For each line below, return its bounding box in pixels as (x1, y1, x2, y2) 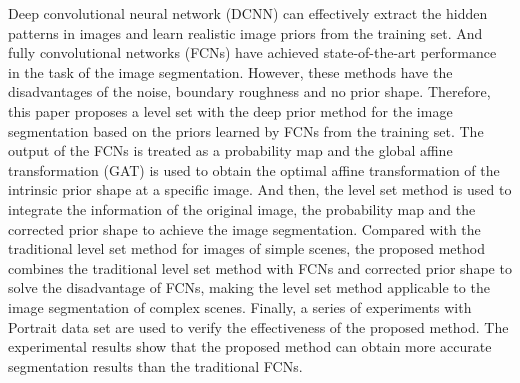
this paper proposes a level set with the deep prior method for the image (8, 100, 453, 121)
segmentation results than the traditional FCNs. (8, 355, 303, 376)
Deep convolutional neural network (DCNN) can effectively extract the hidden (8, 3, 488, 23)
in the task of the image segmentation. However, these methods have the (8, 61, 453, 82)
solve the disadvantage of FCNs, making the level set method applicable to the (8, 277, 490, 298)
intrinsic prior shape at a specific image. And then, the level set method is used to (8, 179, 512, 200)
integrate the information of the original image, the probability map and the (8, 198, 476, 219)
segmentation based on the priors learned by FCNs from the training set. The (8, 120, 484, 141)
